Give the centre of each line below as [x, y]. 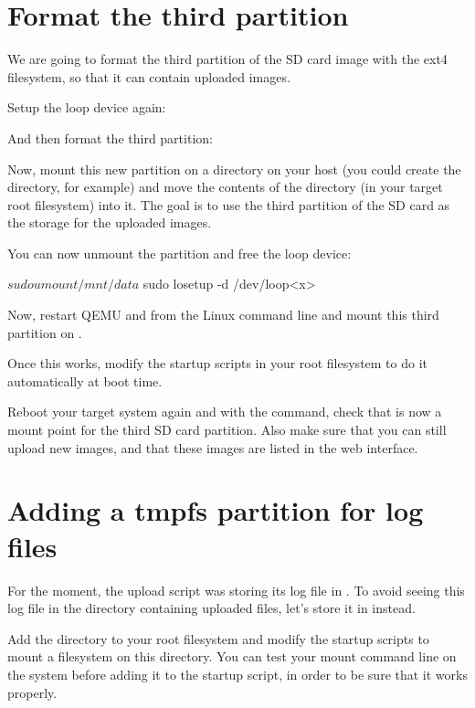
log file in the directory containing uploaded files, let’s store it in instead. [211, 608]
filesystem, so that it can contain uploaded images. [149, 76]
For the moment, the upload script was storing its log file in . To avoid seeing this [236, 590]
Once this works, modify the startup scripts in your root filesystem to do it [218, 363]
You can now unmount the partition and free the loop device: [179, 253]
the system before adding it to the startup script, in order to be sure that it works [237, 674]
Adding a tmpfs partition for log [216, 510]
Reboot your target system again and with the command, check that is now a [225, 412]
